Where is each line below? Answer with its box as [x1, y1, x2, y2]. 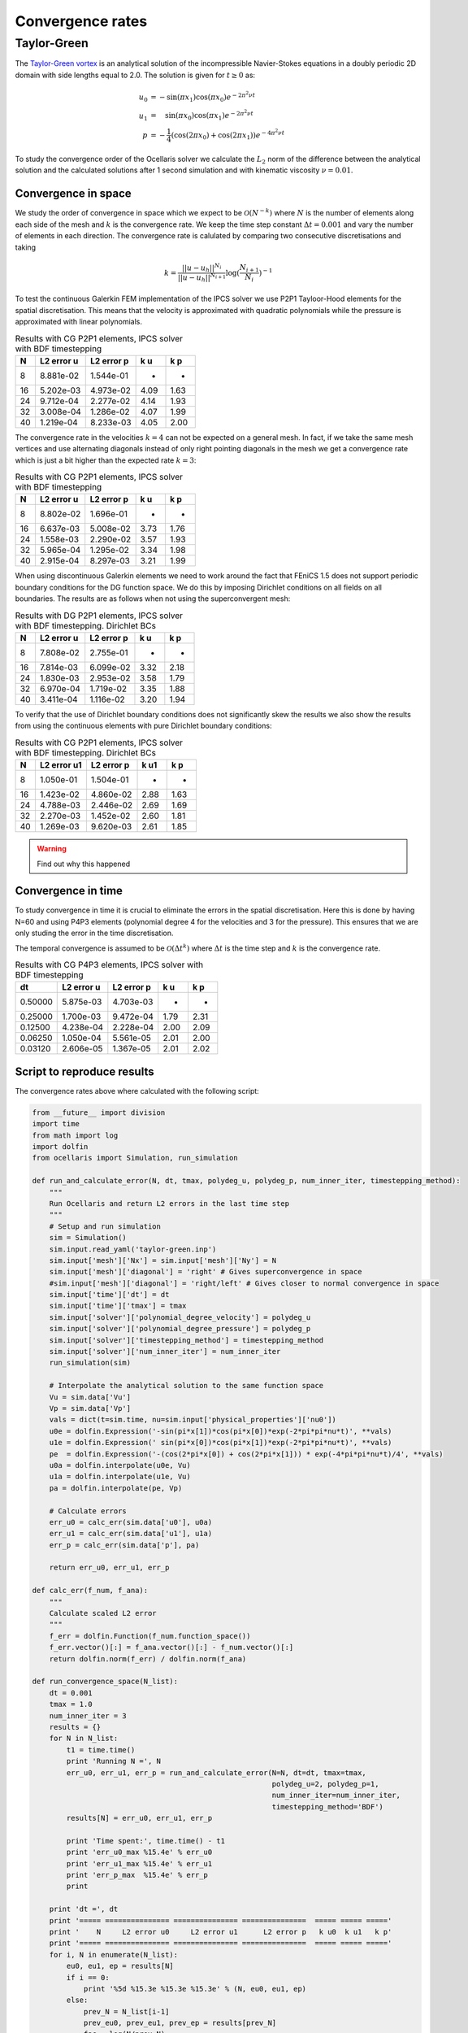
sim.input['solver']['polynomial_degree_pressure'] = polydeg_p [49, 1324, 311, 1334]
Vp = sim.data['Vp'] [49, 1404, 132, 1413]
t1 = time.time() [66, 1745, 136, 1754]
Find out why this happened [37, 859, 130, 868]
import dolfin [32, 1143, 89, 1151]
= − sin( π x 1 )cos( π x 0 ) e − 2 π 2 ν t [150, 89, 256, 104]
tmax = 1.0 [49, 1700, 93, 1709]
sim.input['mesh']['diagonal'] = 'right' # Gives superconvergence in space [49, 1267, 362, 1277]
